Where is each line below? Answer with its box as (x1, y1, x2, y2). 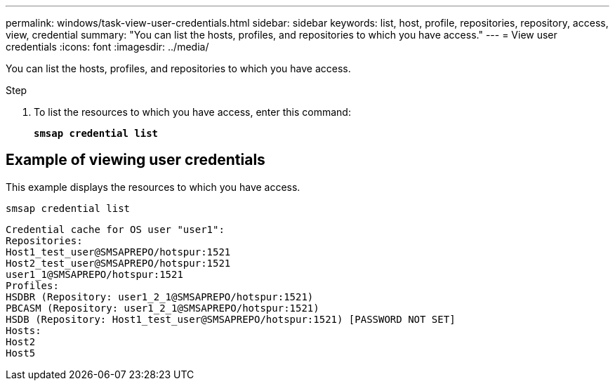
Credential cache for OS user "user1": (6, 223, 225, 235)
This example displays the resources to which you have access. (6, 180, 300, 193)
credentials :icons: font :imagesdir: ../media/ (6, 41, 209, 53)
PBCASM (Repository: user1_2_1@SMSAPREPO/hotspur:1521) (6, 302, 319, 314)
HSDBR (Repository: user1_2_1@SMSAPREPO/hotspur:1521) (6, 291, 314, 302)
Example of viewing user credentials (6, 151, 265, 169)
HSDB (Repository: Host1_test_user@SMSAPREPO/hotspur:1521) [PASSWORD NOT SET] (6, 313, 456, 325)
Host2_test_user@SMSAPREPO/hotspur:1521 (6, 257, 231, 269)
